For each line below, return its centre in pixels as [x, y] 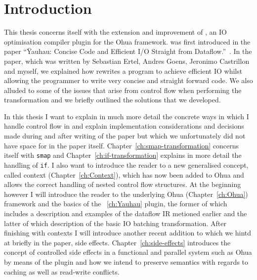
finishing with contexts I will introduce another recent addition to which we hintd [128, 233]
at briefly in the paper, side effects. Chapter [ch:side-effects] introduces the [117, 242]
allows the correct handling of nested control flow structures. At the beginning [123, 184]
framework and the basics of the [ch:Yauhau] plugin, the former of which [116, 204]
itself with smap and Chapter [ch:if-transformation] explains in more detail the [123, 155]
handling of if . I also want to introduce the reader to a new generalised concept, [126, 164]
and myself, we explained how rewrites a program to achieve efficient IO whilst [123, 70]
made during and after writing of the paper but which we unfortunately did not [125, 136]
